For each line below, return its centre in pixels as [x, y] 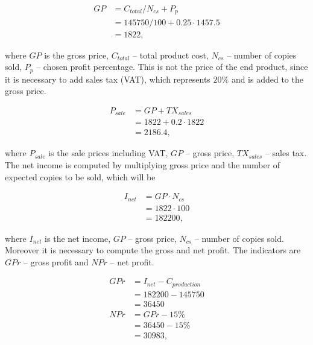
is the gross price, [77, 55]
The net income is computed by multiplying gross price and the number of [143, 164]
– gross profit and [56, 261]
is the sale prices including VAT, [108, 153]
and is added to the [267, 79]
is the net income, [78, 238]
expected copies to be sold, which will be [80, 176]
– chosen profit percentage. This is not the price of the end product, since [172, 67]
